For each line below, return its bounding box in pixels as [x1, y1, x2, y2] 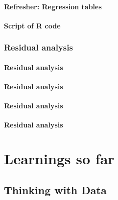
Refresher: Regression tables [4, 1, 102, 11]
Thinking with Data [4, 182, 107, 197]
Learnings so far [4, 149, 115, 169]
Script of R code [4, 20, 61, 30]
